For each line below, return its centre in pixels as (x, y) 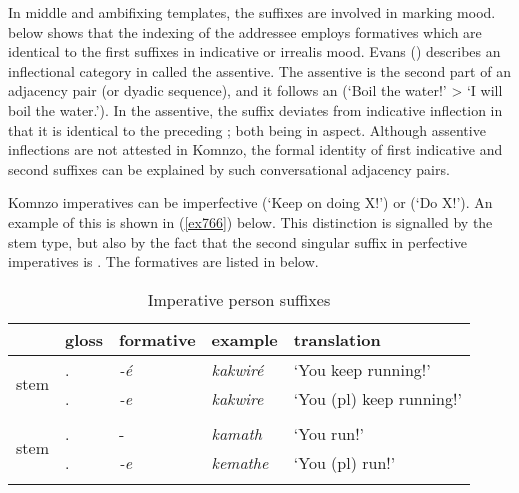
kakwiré (237, 369)
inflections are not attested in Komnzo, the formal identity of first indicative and (255, 149)
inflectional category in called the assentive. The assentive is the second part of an (259, 70)
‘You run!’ (329, 433)
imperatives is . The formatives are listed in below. (163, 261)
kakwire (237, 398)
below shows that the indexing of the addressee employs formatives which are (245, 31)
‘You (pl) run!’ (344, 462)
